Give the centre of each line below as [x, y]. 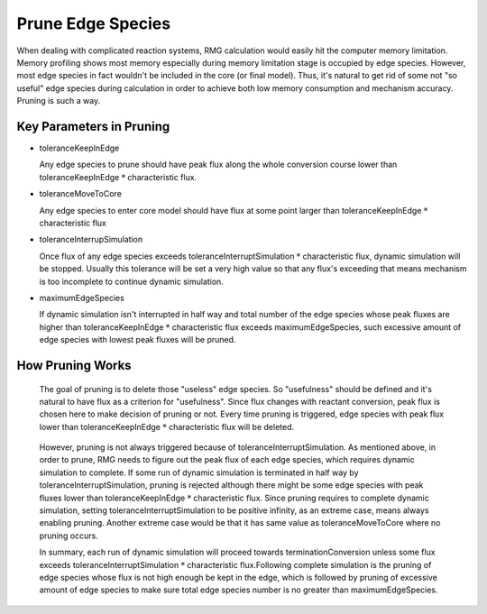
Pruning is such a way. [59, 101]
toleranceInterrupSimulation [91, 240]
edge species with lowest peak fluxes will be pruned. [138, 340]
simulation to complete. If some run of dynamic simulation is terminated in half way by [199, 472]
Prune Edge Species [94, 23]
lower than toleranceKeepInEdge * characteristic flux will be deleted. [167, 426]
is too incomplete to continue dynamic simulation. [132, 281]
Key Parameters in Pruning [93, 126]
